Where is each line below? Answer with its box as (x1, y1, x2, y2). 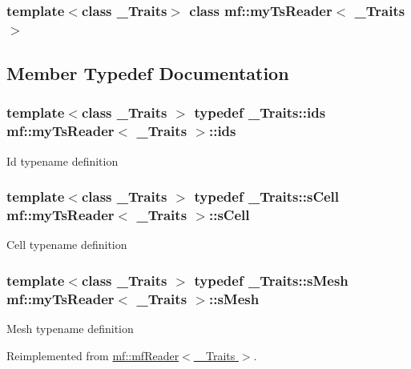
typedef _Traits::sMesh (194, 270, 349, 290)
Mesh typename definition (6, 320, 134, 337)
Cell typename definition (6, 236, 127, 253)
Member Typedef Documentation (6, 61, 289, 86)
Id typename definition (6, 152, 119, 169)
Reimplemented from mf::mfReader (6, 347, 179, 363)
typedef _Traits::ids (194, 102, 326, 122)
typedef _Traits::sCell (194, 187, 340, 207)
